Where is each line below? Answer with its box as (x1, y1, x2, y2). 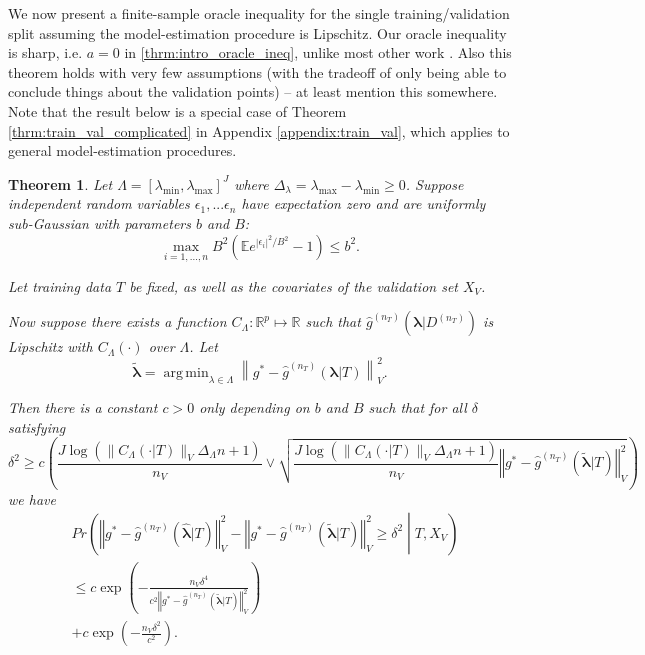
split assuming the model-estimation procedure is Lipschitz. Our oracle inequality (8, 22, 507, 43)
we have (8, 488, 56, 509)
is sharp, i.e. (8, 42, 83, 63)
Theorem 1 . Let (8, 173, 113, 194)
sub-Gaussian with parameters (8, 212, 191, 233)
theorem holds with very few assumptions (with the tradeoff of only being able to (8, 61, 507, 82)
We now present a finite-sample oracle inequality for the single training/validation (8, 3, 510, 23)
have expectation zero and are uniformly (241, 193, 486, 214)
